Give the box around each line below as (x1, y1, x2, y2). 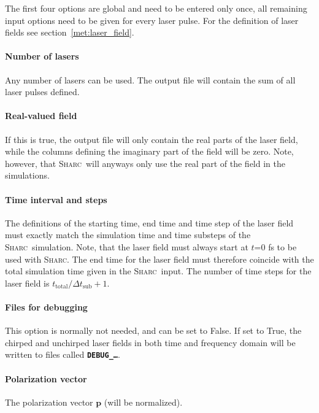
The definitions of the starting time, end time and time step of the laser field (5, 216, 294, 229)
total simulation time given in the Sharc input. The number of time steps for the (5, 264, 312, 277)
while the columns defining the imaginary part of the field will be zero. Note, (5, 145, 294, 158)
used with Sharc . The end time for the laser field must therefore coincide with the (5, 252, 314, 265)
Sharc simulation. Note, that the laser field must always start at (5, 240, 248, 253)
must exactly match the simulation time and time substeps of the (5, 228, 251, 241)
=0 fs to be (254, 240, 297, 253)
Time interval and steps (5, 193, 107, 206)
